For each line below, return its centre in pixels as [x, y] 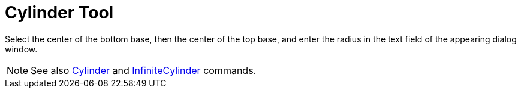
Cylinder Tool [59, 13]
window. [21, 49]
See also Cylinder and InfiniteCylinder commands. [144, 70]
